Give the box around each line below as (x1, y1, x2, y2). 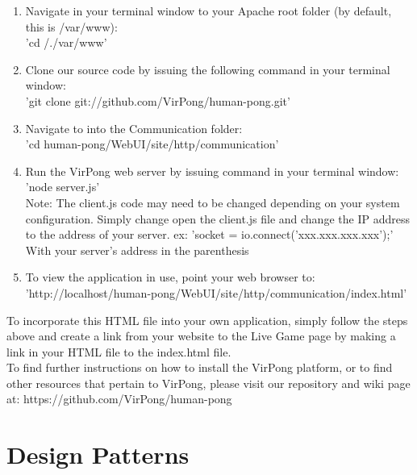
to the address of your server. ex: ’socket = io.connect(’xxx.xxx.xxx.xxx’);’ (25, 226, 394, 243)
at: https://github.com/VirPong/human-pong (6, 390, 232, 407)
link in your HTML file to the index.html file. (6, 343, 231, 360)
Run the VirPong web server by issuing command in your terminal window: (25, 162, 399, 179)
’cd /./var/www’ (25, 34, 107, 51)
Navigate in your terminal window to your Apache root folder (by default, (25, 2, 392, 19)
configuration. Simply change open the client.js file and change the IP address (25, 210, 410, 227)
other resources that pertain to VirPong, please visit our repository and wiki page (6, 374, 411, 391)
